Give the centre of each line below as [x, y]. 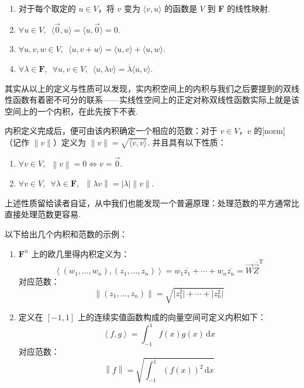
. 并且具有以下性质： [187, 142]
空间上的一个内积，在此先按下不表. [71, 111]
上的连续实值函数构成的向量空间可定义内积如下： [172, 317]
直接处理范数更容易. [43, 214]
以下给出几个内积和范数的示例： [66, 233]
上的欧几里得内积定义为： [80, 253]
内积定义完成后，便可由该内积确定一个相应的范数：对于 [111, 131]
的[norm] [270, 131]
